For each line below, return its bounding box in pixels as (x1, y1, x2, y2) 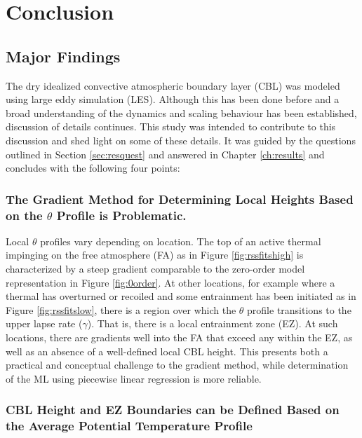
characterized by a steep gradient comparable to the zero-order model (6, 261, 305, 276)
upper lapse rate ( (6, 316, 83, 331)
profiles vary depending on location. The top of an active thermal (40, 233, 321, 248)
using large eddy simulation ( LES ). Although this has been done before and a (6, 92, 340, 107)
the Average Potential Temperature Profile (6, 417, 253, 434)
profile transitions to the (247, 302, 351, 317)
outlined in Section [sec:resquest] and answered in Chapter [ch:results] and (6, 146, 325, 161)
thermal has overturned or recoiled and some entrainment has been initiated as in (6, 289, 356, 303)
